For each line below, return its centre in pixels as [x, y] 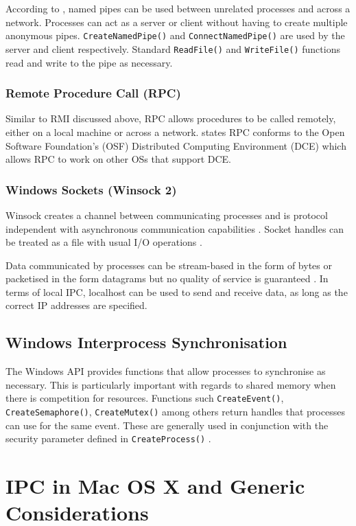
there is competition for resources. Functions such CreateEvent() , [145, 398]
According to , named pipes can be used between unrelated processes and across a [178, 8]
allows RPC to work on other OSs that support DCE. [118, 159]
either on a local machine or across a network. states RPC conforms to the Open [175, 131]
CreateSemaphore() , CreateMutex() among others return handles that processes [175, 412]
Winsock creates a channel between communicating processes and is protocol [167, 215]
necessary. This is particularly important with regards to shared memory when [171, 384]
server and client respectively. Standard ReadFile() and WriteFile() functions [173, 48]
